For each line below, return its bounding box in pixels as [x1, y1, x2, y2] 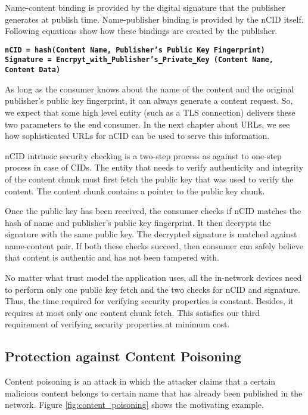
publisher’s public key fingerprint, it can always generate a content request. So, [5, 94, 293, 107]
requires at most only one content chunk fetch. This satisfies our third [5, 306, 260, 318]
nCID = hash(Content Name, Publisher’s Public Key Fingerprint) [5, 45, 265, 54]
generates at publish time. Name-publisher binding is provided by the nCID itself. [5, 13, 304, 25]
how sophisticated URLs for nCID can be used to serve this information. [5, 129, 270, 142]
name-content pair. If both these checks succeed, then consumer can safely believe [5, 239, 303, 252]
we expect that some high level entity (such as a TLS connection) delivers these [5, 106, 295, 118]
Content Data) [5, 66, 61, 75]
